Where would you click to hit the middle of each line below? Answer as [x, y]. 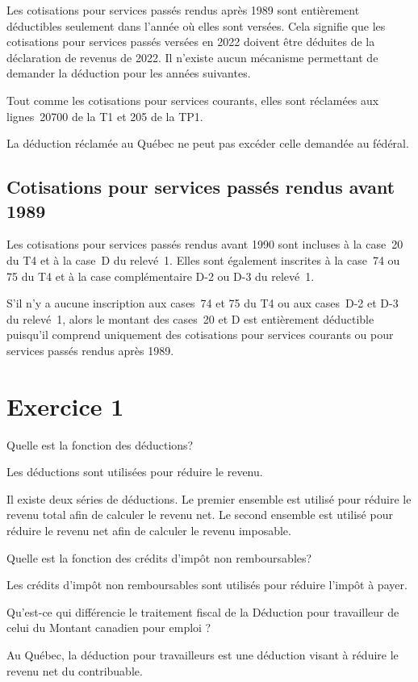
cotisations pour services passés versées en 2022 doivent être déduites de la [191, 42]
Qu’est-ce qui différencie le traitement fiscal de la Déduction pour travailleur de [203, 611]
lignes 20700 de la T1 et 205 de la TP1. [105, 116]
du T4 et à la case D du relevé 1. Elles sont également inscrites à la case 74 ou [203, 259]
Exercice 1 [65, 406]
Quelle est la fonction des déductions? [100, 444]
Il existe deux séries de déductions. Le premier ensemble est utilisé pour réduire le [209, 498]
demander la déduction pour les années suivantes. [129, 73]
